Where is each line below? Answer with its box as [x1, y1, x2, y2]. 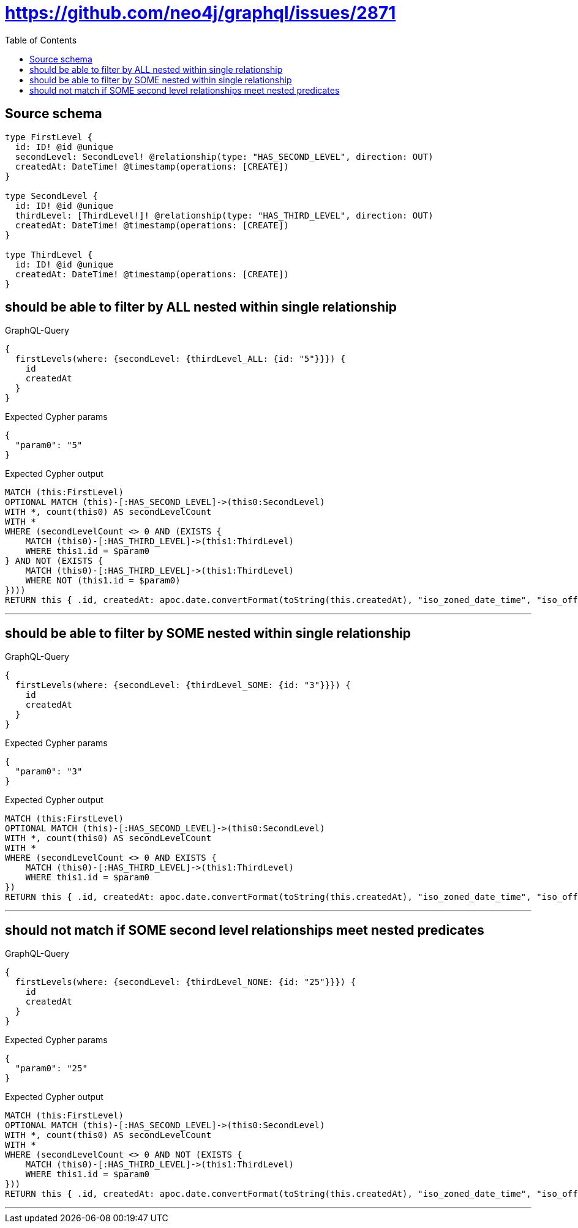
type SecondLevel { [5, 190, 98, 201]
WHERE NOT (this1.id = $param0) [25, 575, 181, 586]
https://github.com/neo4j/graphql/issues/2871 [5, 2, 396, 23]
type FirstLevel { [5, 132, 93, 142]
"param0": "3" [15, 766, 83, 777]
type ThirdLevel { [5, 249, 93, 260]
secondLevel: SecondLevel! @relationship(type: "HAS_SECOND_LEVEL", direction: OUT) [15, 151, 433, 162]
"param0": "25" [15, 1063, 88, 1074]
